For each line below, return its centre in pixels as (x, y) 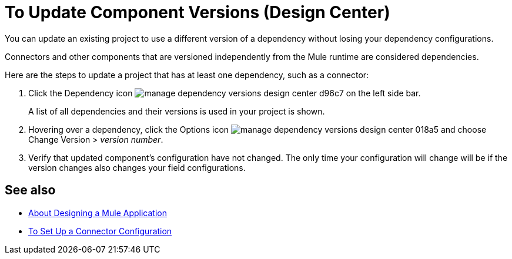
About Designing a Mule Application (98, 213)
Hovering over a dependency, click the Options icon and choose (257, 129)
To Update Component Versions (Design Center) (198, 12)
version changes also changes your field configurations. (137, 167)
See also (30, 190)
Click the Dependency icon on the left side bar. (225, 93)
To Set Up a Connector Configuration (100, 231)
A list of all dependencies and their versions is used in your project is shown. (177, 111)
